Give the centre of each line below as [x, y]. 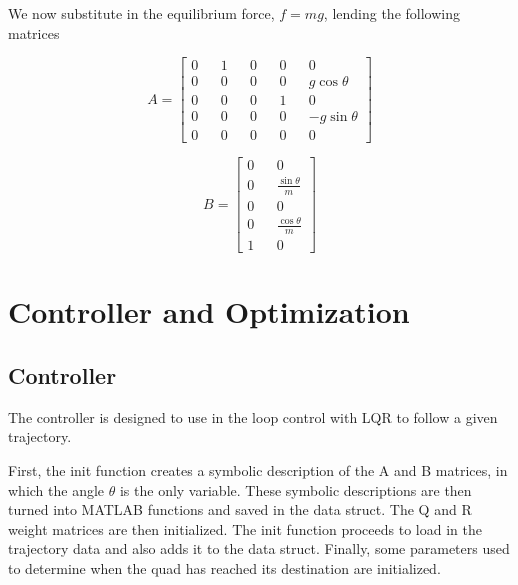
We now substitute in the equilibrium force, [141, 13]
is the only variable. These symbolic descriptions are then [295, 489]
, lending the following [391, 13]
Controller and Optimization [209, 311]
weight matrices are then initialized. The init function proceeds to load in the [245, 528]
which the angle [56, 489]
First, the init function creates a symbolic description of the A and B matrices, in [258, 469]
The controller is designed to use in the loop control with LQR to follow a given [253, 416]
